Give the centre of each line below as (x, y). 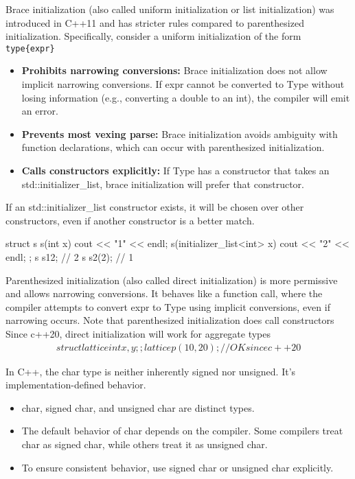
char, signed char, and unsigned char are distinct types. (138, 407)
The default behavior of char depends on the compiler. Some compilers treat (182, 431)
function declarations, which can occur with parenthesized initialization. (173, 147)
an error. (40, 111)
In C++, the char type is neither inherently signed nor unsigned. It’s (151, 371)
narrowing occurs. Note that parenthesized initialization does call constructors (170, 320)
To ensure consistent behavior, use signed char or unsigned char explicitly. (177, 467)
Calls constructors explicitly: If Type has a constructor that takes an (175, 170)
